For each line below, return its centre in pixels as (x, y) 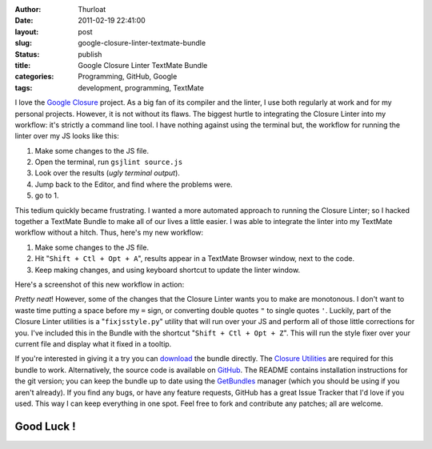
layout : (27, 31)
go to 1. (47, 195)
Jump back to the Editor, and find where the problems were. (134, 184)
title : (23, 65)
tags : (24, 87)
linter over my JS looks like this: (67, 136)
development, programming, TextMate (141, 87)
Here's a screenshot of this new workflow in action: (100, 284)
